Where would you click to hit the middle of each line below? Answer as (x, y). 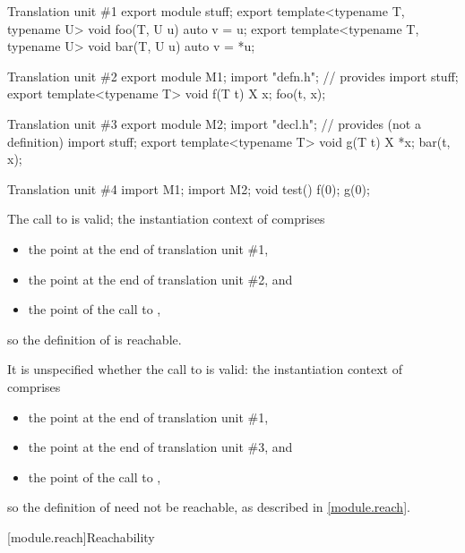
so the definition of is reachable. (95, 339)
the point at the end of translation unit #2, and (160, 279)
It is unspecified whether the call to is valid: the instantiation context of (205, 369)
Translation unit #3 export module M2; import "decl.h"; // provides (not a (214, 123)
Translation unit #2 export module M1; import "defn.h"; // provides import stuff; (233, 76)
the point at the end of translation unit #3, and (160, 447)
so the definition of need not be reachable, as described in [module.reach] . (209, 507)
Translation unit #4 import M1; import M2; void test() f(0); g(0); (189, 188)
